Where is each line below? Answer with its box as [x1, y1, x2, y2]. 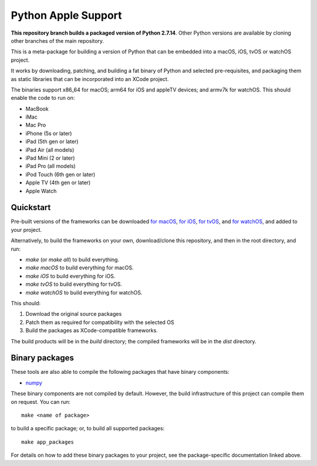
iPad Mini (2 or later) [25, 154, 75, 161]
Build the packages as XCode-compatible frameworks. [25, 327, 158, 334]
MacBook [25, 105, 49, 112]
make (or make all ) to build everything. [25, 256, 120, 264]
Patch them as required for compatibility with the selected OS [25, 319, 174, 326]
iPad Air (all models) [25, 146, 75, 153]
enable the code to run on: [11, 94, 75, 102]
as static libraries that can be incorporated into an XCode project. [11, 75, 169, 82]
